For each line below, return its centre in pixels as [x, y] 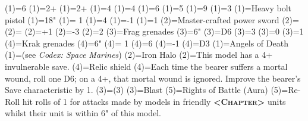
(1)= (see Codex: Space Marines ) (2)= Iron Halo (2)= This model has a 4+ [139, 55]
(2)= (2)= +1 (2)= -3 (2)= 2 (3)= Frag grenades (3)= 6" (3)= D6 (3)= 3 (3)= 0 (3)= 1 [154, 31]
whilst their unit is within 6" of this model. [83, 113]
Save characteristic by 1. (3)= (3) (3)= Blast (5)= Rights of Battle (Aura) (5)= [147, 90]
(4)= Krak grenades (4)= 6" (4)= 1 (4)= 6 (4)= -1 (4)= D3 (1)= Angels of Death [147, 43]
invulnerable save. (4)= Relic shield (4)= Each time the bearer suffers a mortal [146, 66]
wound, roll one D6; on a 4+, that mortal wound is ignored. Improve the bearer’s [153, 78]
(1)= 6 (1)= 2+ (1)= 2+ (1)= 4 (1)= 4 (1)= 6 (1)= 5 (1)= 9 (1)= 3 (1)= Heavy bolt [148, 8]
